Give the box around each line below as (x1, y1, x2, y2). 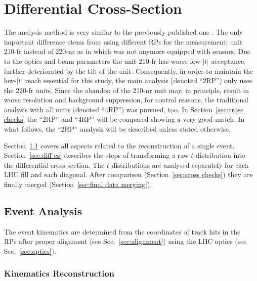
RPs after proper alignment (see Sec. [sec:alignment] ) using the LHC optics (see (4, 236, 247, 246)
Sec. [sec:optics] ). (4, 246, 56, 256)
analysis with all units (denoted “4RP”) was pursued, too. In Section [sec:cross (4, 104, 244, 114)
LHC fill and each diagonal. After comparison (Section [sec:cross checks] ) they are (4, 169, 253, 180)
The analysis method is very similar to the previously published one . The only (4, 27, 243, 37)
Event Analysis (4, 203, 82, 219)
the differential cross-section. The (4, 159, 105, 170)
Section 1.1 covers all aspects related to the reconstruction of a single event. (4, 140, 235, 150)
